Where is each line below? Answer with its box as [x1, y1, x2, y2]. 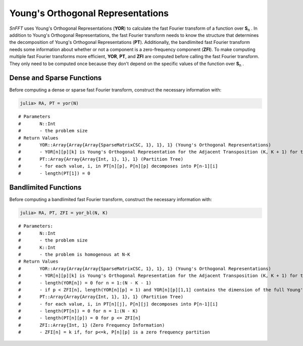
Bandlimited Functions [9, 183, 82, 192]
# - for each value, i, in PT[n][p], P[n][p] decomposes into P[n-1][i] [18, 163, 218, 169]
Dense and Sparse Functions [9, 74, 102, 82]
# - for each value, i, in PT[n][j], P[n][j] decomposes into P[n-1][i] [18, 301, 218, 307]
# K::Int [18, 244, 56, 250]
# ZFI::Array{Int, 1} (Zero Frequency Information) [18, 322, 165, 328]
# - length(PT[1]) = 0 [18, 170, 90, 176]
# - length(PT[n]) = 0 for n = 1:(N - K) [18, 308, 138, 314]
